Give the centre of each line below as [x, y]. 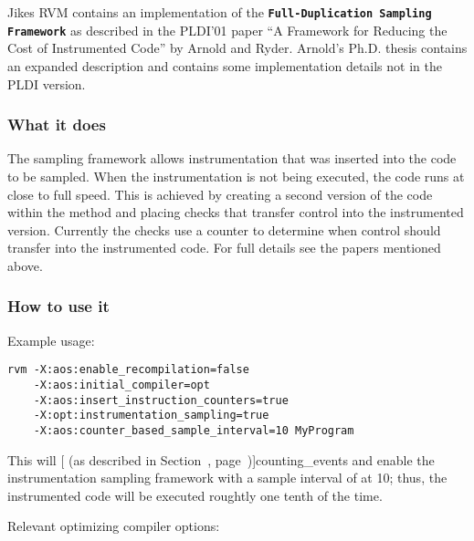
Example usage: [51, 340]
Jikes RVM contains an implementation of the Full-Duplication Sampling [220, 12]
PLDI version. [47, 83]
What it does [57, 125]
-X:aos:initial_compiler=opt [121, 385]
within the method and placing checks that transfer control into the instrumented [236, 212]
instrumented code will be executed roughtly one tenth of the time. [195, 495]
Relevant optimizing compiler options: [114, 526]
